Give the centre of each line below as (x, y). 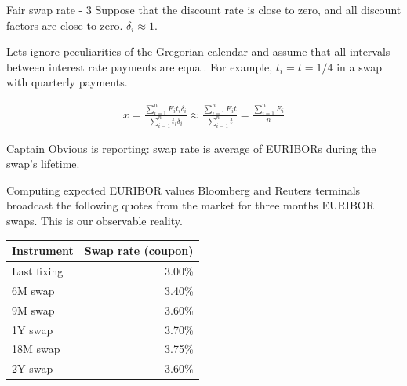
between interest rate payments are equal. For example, (140, 66)
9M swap (33, 310)
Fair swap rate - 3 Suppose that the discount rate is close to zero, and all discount (204, 9)
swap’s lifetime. (43, 164)
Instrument (43, 251)
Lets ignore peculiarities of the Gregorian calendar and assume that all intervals (198, 51)
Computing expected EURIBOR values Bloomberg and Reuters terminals (184, 189)
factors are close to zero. (65, 25)
